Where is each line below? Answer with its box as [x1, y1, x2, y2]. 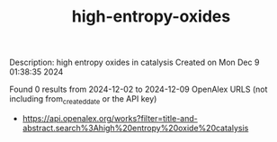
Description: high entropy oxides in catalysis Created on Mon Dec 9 [9, 57, 260, 68]
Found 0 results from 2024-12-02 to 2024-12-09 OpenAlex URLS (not [9, 84, 268, 95]
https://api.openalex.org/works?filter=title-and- [22, 112, 198, 123]
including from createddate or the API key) [9, 93, 157, 106]
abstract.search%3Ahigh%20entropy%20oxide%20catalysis [22, 122, 249, 133]
